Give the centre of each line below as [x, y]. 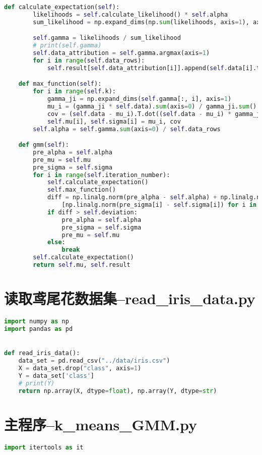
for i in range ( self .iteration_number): [102, 175]
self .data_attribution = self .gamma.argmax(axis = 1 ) [121, 53]
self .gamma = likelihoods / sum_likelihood [107, 38]
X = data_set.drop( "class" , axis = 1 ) [80, 368]
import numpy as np [37, 322]
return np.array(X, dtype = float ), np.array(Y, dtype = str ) [118, 391]
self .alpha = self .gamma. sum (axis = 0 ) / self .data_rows [127, 129]
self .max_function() [81, 190]
